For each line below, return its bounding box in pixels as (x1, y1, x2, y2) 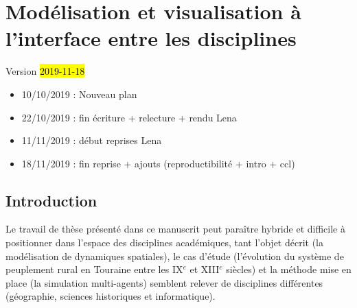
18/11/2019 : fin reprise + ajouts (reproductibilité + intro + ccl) (21, 156, 295, 170)
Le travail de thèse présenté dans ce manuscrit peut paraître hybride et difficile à (5, 222, 345, 236)
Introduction (5, 189, 97, 211)
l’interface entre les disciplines (5, 24, 297, 52)
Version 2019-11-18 (5, 64, 85, 78)
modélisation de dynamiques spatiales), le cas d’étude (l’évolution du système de (5, 248, 344, 263)
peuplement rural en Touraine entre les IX (5, 262, 183, 276)
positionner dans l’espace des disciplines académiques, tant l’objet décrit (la (5, 235, 324, 250)
